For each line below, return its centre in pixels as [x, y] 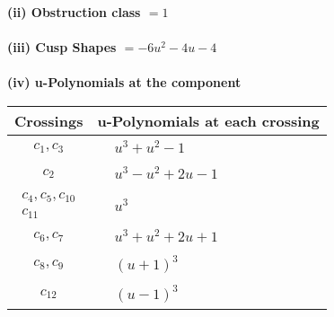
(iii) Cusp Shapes [62, 47]
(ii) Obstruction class [74, 12]
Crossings [49, 120]
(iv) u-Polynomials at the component [124, 82]
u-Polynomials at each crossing [208, 120]
